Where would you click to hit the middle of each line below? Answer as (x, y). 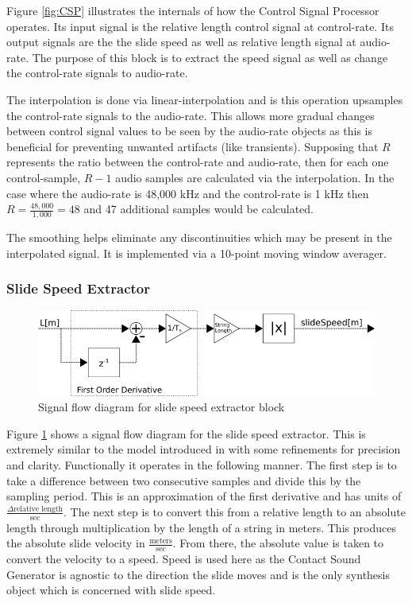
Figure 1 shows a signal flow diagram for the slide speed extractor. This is (186, 433)
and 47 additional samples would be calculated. (199, 209)
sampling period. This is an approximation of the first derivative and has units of (204, 496)
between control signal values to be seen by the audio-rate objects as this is (190, 131)
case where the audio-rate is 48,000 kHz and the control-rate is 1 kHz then (188, 193)
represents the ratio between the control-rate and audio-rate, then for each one (198, 162)
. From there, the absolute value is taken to (278, 543)
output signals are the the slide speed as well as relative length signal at (181, 42)
